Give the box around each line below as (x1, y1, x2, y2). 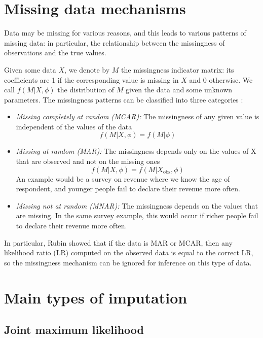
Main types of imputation (4, 287, 187, 308)
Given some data (4, 64, 56, 75)
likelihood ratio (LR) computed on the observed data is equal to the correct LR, (4, 247, 253, 258)
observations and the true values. (4, 47, 106, 58)
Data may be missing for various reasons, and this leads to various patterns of (4, 27, 246, 38)
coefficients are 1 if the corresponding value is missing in (4, 74, 179, 85)
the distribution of (57, 84, 115, 95)
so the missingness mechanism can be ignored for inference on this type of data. (4, 257, 252, 267)
